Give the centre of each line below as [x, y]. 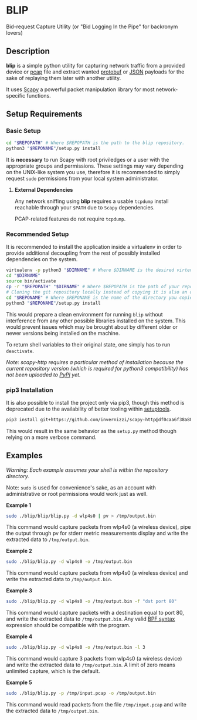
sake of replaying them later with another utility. [64, 78]
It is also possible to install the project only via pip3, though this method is [95, 402]
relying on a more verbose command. [51, 437]
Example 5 [19, 682]
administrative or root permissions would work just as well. [77, 494]
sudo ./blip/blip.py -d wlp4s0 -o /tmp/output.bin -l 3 [76, 648]
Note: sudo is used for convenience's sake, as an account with [81, 487]
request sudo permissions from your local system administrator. [82, 179]
